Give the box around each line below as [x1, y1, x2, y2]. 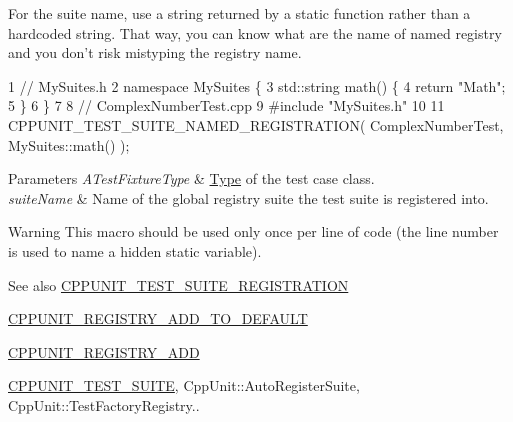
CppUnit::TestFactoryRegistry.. [8, 394, 200, 415]
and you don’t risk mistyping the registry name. [8, 42, 302, 63]
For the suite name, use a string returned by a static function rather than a [8, 3, 471, 23]
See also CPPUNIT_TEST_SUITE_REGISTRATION [8, 274, 349, 295]
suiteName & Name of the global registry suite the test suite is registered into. [8, 187, 489, 208]
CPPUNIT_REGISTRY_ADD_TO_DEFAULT [8, 308, 308, 329]
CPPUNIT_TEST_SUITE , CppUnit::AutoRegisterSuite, [8, 375, 360, 396]
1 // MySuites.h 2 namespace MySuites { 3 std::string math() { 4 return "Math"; [8, 75, 506, 96]
